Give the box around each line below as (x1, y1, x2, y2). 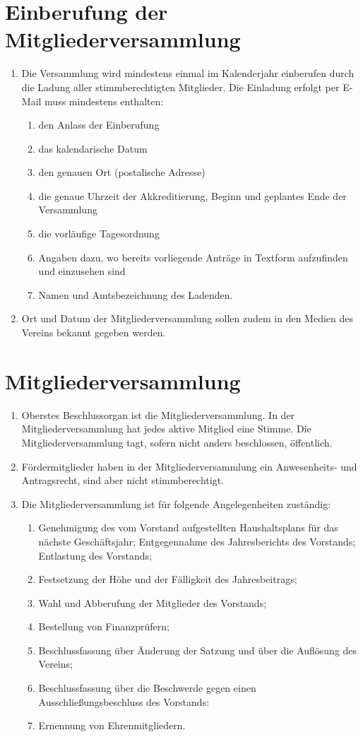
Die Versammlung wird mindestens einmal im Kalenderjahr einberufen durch (21, 66, 355, 81)
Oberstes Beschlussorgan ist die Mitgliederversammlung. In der (21, 407, 295, 422)
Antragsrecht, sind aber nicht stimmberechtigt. (21, 473, 225, 488)
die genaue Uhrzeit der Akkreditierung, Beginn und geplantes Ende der (38, 188, 347, 203)
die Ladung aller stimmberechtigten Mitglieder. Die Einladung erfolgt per (21, 79, 340, 94)
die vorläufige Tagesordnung (38, 226, 160, 241)
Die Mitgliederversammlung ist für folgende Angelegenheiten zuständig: (21, 496, 331, 511)
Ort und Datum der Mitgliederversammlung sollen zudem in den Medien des (21, 311, 354, 326)
